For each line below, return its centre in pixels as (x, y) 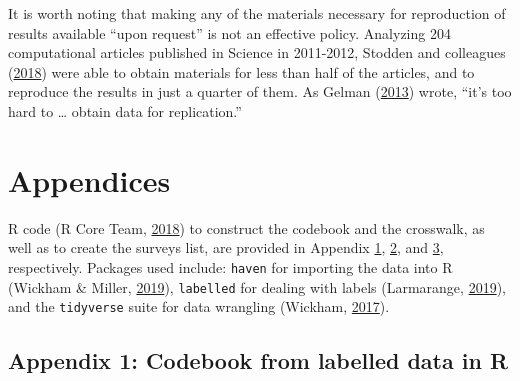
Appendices (89, 179)
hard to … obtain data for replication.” (125, 110)
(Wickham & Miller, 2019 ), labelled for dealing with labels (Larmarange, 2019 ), (257, 286)
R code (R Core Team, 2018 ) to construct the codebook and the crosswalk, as (246, 227)
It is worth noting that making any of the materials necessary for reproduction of (257, 13)
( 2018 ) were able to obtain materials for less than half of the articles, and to (241, 71)
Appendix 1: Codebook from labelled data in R (258, 360)
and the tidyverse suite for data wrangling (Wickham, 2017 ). (199, 306)
